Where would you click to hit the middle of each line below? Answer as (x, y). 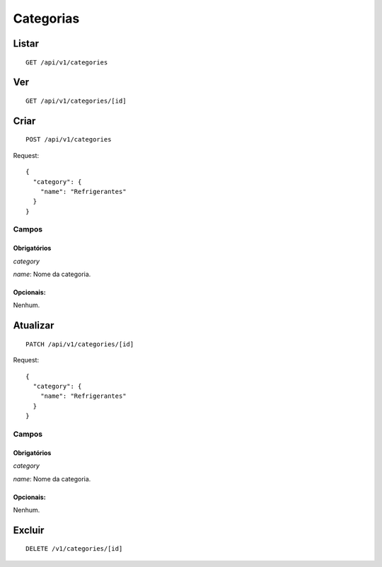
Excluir (29, 530)
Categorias (46, 18)
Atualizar (34, 326)
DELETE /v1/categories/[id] (74, 549)
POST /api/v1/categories (69, 139)
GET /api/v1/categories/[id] (76, 101)
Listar (26, 44)
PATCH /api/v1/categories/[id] (80, 344)
